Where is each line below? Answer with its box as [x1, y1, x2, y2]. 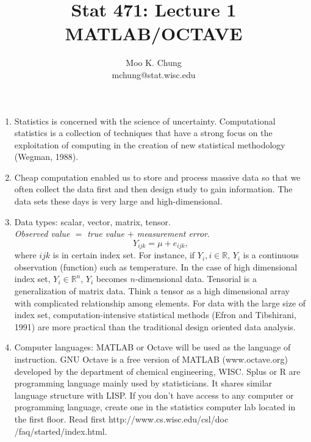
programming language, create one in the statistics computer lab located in [14, 400, 296, 413]
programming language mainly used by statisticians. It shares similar [14, 377, 273, 389]
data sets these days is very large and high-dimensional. [14, 195, 223, 208]
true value [87, 227, 124, 240]
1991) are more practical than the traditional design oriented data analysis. [14, 320, 296, 333]
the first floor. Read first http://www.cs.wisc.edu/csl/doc [14, 413, 229, 426]
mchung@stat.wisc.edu [112, 68, 196, 81]
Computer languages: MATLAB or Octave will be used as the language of [14, 341, 291, 353]
